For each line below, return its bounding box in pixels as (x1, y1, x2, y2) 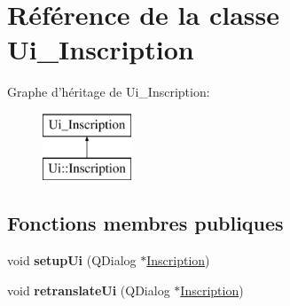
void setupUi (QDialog (7, 251, 137, 270)
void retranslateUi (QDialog (7, 280, 170, 299)
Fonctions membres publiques (7, 209, 284, 237)
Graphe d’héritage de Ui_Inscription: (7, 82, 210, 101)
